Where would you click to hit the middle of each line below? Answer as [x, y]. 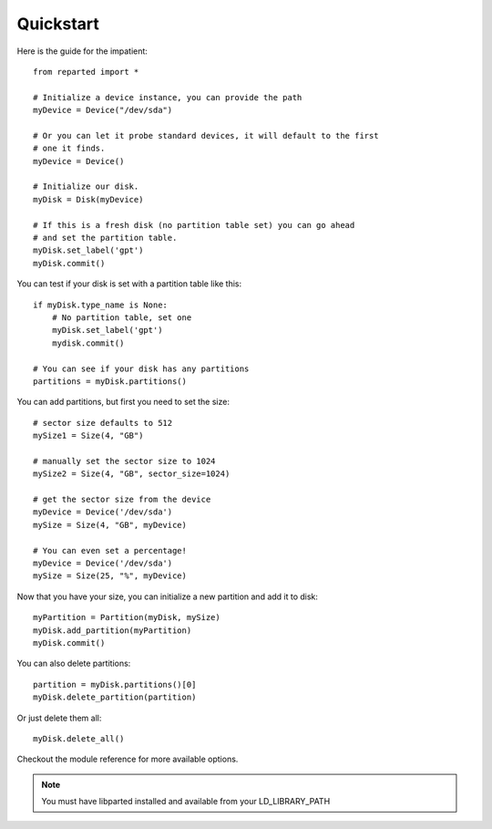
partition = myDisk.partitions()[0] [115, 684]
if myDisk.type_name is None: [101, 305]
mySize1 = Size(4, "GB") [88, 436]
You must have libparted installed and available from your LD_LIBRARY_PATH [186, 802]
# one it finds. [69, 149]
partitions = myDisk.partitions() [110, 381]
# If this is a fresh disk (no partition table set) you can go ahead [194, 225]
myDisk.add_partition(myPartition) [113, 630]
